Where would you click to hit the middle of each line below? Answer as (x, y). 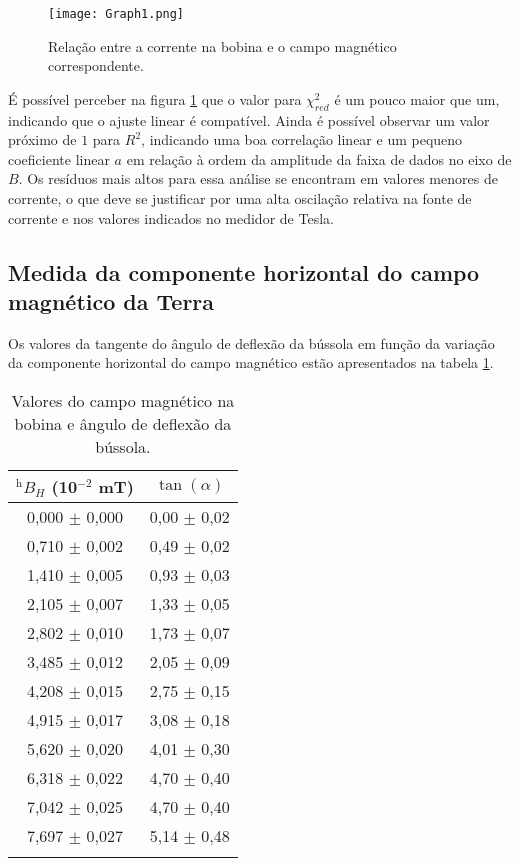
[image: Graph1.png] (116, 14)
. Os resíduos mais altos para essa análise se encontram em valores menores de (258, 178)
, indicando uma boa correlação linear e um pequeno (302, 139)
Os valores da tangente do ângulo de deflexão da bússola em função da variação (251, 342)
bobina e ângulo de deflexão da (123, 423)
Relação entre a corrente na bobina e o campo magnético (222, 45)
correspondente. (96, 65)
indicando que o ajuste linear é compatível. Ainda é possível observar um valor (249, 119)
